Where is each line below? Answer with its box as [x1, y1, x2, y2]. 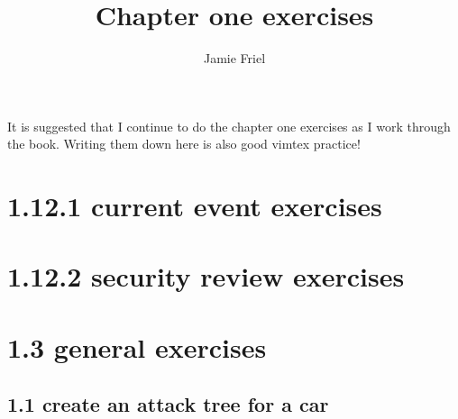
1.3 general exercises [7, 328, 267, 365]
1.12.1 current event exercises [7, 187, 382, 224]
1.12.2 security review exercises [7, 258, 405, 295]
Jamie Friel [203, 49, 266, 68]
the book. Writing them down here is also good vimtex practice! [7, 134, 361, 153]
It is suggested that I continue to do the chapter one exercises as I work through [7, 116, 451, 135]
